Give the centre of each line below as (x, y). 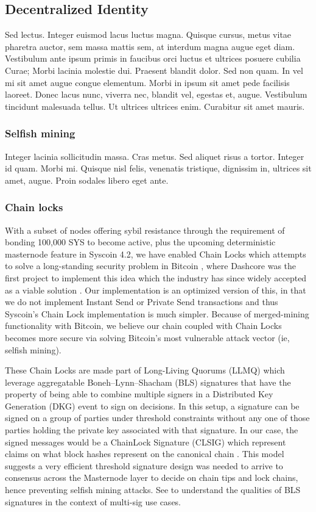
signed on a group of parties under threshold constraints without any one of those (157, 418)
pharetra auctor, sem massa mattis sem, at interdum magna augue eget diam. (150, 46)
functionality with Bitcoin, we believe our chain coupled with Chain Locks (143, 326)
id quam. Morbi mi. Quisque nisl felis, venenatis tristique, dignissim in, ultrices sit (158, 168)
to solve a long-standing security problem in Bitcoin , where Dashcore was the (151, 266)
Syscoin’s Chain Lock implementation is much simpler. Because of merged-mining (157, 313)
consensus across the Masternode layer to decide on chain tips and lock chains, (152, 478)
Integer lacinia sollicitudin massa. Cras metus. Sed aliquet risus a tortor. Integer (155, 156)
